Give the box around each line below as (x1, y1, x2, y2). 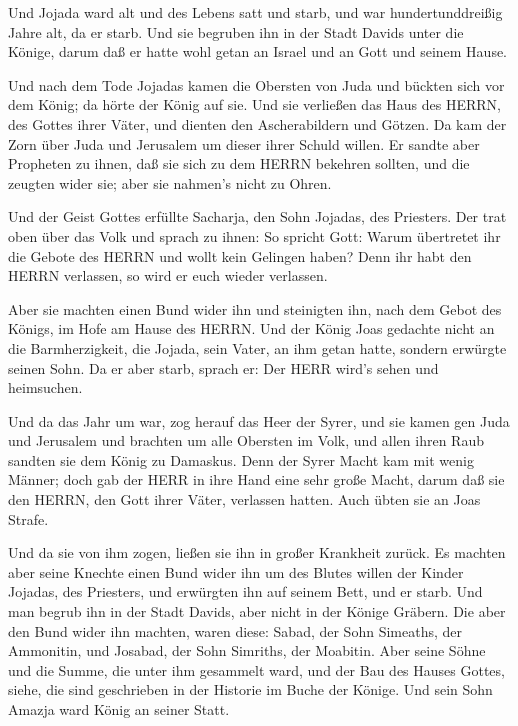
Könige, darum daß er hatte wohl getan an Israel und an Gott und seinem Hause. (8, 41, 507, 62)
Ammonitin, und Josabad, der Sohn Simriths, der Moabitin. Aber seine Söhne (8, 640, 486, 661)
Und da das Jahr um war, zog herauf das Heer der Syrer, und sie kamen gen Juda (8, 410, 510, 431)
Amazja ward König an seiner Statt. (8, 699, 230, 719)
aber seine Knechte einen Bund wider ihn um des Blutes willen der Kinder (8, 561, 464, 582)
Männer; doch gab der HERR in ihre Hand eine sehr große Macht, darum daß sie (8, 469, 505, 490)
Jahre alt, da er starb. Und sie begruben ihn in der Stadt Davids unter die (8, 21, 464, 42)
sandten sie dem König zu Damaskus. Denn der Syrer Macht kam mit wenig (8, 449, 474, 470)
